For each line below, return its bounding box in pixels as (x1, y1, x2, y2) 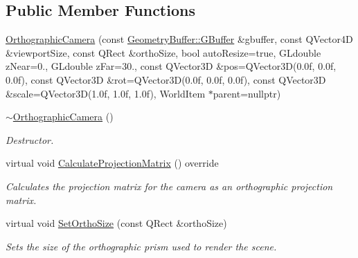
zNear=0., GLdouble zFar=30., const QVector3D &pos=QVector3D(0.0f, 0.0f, (6, 59, 337, 73)
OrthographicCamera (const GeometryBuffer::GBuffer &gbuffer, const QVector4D (6, 32, 353, 46)
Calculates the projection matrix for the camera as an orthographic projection (6, 178, 333, 193)
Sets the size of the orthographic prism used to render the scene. (6, 239, 277, 253)
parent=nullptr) (213, 86, 281, 100)
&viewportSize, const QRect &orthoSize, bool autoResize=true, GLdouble (6, 45, 321, 59)
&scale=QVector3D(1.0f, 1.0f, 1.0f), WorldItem (6, 86, 206, 100)
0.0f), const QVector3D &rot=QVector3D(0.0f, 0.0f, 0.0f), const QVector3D (6, 72, 326, 86)
